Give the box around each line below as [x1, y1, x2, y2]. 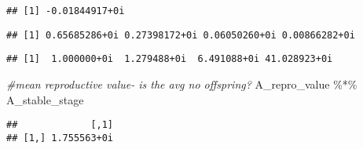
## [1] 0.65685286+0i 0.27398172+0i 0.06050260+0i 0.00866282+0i [6, 29, 355, 41]
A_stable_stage [6, 91, 84, 107]
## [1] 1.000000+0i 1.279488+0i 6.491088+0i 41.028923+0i [6, 53, 333, 65]
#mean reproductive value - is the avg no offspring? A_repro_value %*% [6, 75, 357, 92]
